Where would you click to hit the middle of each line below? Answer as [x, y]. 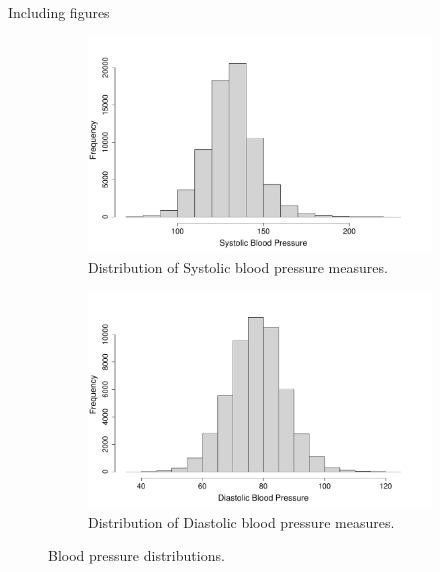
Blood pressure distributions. [136, 555]
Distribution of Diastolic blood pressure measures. [241, 521]
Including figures [59, 12]
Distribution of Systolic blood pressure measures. [238, 266]
